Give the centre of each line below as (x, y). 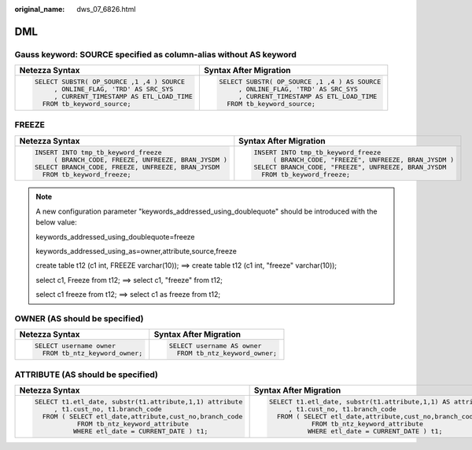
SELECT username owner (75, 346)
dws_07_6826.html (106, 9)
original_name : (40, 9)
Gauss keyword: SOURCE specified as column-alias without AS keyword (155, 54)
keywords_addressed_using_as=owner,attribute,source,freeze (136, 251)
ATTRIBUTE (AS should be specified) (87, 375)
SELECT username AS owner (216, 346)
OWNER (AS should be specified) (79, 318)
